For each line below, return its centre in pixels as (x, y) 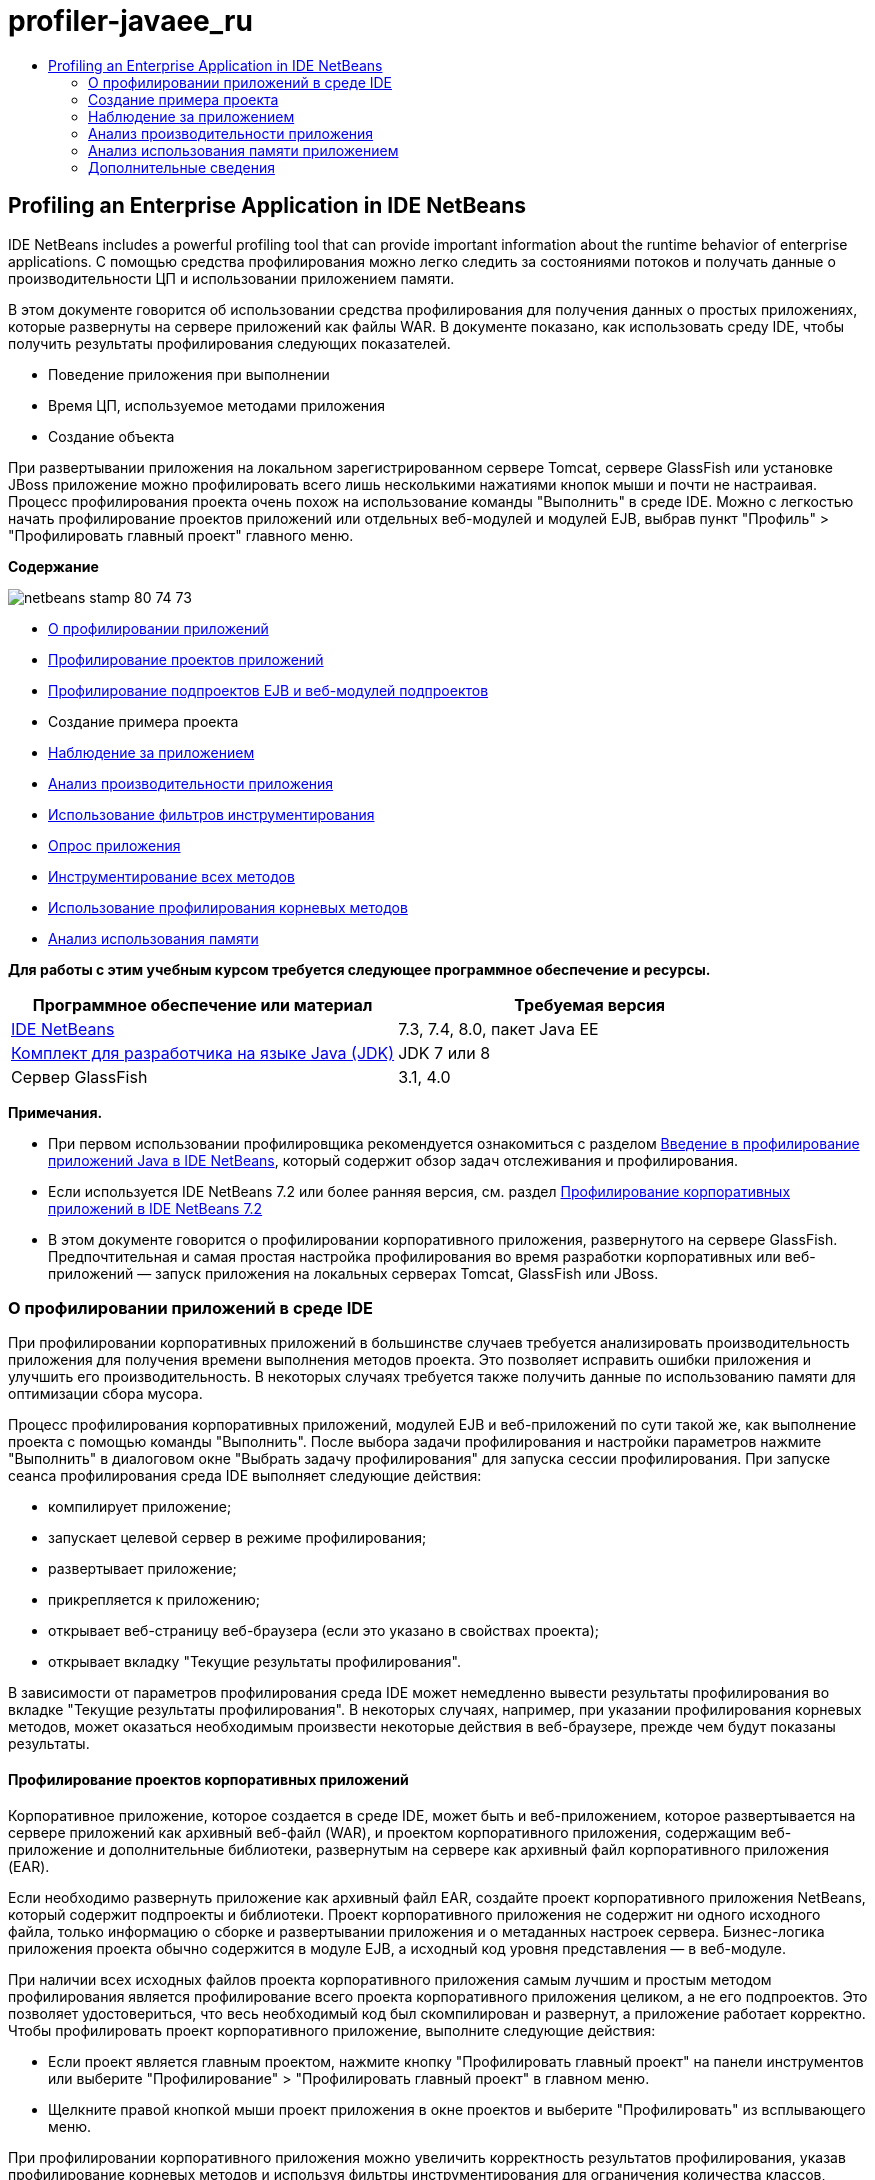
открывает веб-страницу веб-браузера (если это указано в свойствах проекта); (324, 1631)
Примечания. (55, 1112)
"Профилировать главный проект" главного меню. (181, 535)
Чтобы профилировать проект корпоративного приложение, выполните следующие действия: (332, 2030)
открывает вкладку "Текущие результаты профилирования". (254, 1662)
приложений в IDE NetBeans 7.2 (155, 1208)
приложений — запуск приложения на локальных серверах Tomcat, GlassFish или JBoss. (353, 1273)
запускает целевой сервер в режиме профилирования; (237, 1538)
